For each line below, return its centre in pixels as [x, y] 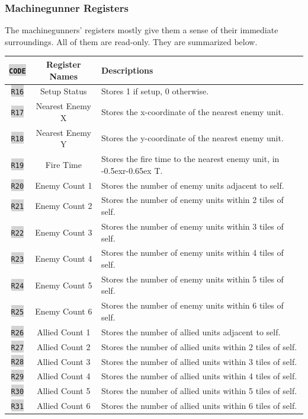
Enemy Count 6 [64, 311]
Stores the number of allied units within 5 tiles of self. [199, 391]
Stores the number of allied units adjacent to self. [191, 331]
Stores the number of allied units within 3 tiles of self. [199, 361]
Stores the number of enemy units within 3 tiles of [192, 226]
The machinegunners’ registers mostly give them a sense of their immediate [142, 30]
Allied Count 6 [64, 406]
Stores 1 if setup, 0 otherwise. [155, 91]
